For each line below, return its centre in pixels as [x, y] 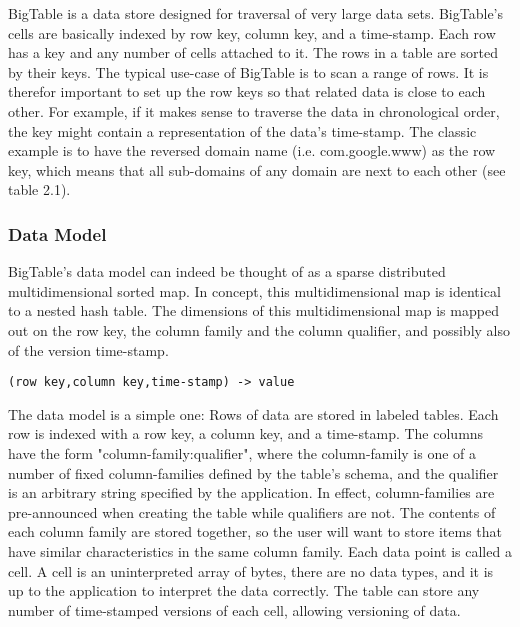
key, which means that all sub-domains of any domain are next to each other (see [257, 169]
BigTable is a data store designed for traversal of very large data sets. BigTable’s [256, 13]
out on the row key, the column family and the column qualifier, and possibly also [259, 329]
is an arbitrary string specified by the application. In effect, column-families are [251, 492]
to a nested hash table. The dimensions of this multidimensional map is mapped [253, 310]
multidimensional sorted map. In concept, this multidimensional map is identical [254, 290]
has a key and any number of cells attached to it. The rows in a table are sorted [253, 52]
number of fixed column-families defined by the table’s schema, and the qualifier [253, 472]
